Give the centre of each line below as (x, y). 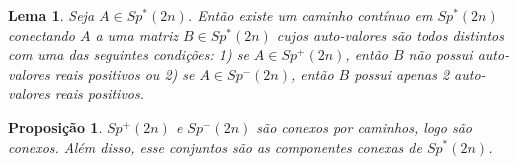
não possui (440, 54)
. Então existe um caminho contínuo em (310, 15)
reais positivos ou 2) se (124, 73)
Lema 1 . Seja (51, 15)
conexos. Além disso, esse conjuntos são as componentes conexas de (215, 146)
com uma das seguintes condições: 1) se (128, 54)
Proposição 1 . (55, 126)
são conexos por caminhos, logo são (364, 126)
